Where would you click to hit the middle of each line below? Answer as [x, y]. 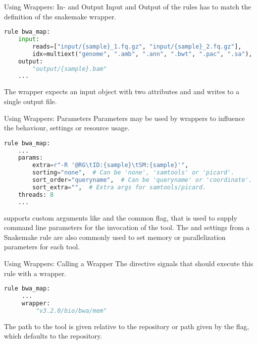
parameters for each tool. [42, 247]
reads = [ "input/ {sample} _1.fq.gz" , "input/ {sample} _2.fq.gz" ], [137, 46]
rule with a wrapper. [35, 273]
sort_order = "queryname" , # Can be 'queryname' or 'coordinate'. [142, 180]
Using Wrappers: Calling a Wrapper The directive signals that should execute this [129, 263]
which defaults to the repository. [53, 336]
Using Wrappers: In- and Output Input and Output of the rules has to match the [128, 6]
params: [30, 158]
